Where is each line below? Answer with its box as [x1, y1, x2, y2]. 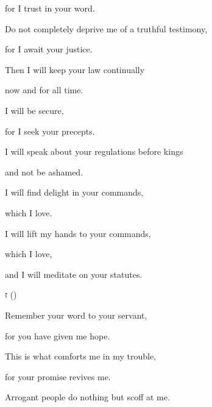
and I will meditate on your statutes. [5, 267, 143, 280]
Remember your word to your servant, [5, 308, 147, 321]
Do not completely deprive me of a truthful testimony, [5, 22, 208, 35]
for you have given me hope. [5, 329, 110, 342]
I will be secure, [5, 104, 64, 116]
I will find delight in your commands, [5, 186, 144, 199]
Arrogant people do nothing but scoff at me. [5, 391, 170, 403]
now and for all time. [5, 83, 83, 96]
